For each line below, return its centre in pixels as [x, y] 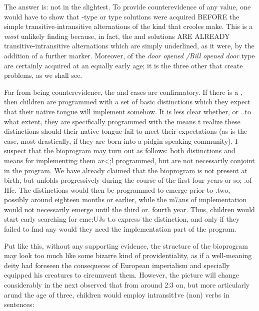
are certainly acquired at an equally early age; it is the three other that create [123, 65]
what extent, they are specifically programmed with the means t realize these [122, 121]
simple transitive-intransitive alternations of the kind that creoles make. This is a [128, 26]
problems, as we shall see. [43, 75]
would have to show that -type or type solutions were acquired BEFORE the [122, 16]
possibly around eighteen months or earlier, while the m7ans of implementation [125, 199]
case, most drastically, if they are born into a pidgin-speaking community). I [121, 141]
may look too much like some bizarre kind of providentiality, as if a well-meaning [128, 255]
